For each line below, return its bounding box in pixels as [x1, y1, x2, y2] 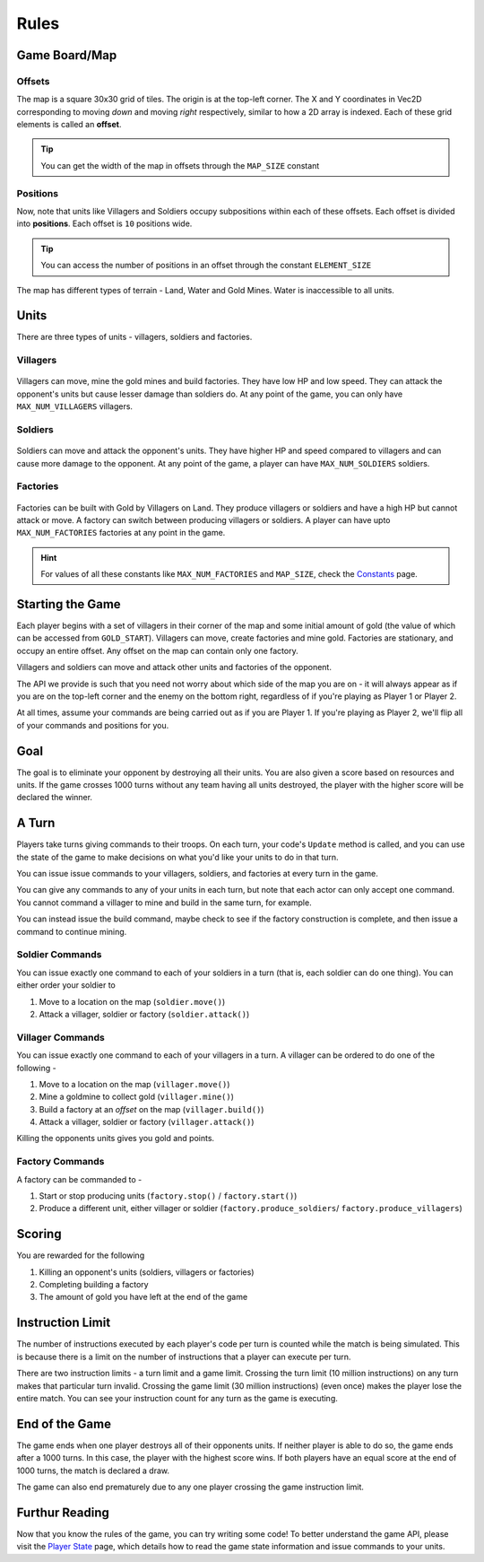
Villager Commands [16, 1031, 105, 1043]
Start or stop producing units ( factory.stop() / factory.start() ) [39, 1190, 298, 1201]
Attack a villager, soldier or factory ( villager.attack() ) [39, 1117, 255, 1128]
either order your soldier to [16, 980, 116, 990]
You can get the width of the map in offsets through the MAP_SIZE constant [40, 160, 320, 170]
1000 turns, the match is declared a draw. [16, 1465, 170, 1476]
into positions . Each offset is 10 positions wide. [16, 218, 193, 229]
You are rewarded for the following [16, 1250, 145, 1261]
